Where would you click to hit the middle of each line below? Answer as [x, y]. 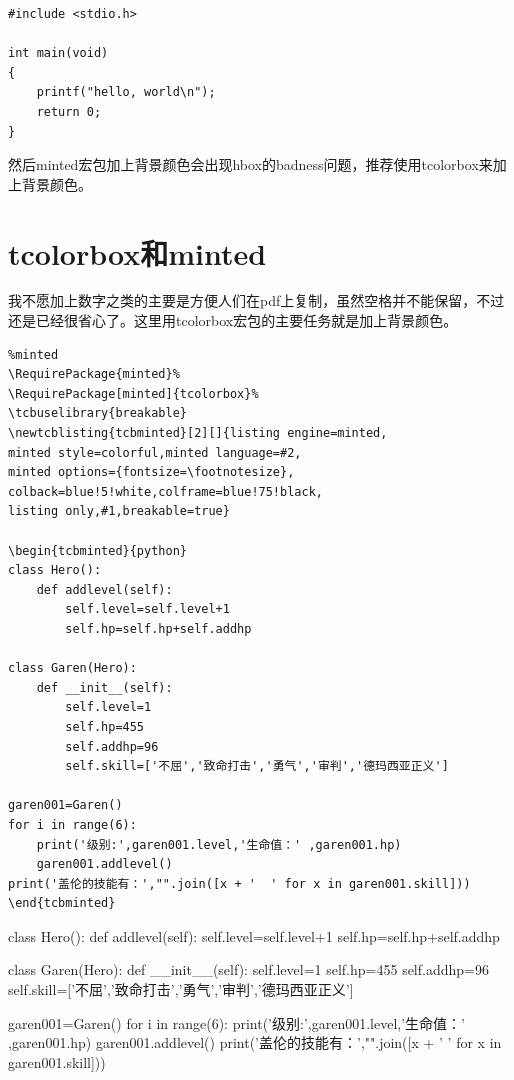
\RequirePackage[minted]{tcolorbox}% [133, 393]
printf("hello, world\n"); [126, 92]
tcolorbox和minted [137, 252]
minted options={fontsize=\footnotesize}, [151, 472]
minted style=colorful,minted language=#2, [155, 452]
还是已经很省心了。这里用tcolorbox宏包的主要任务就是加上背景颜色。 [233, 320]
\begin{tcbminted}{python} [97, 550]
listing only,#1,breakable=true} [119, 511]
